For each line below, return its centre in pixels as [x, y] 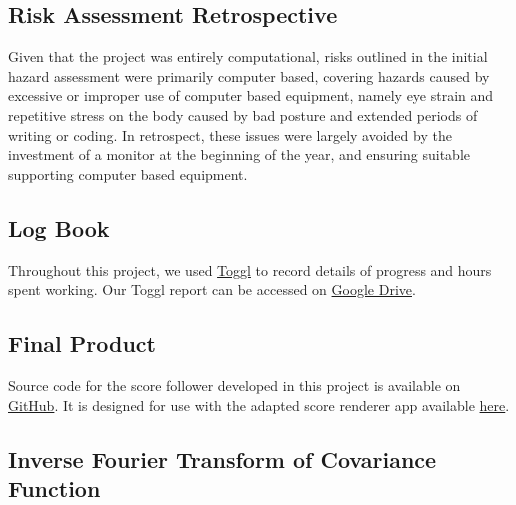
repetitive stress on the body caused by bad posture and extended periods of [243, 114]
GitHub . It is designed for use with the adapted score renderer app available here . [259, 404]
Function [54, 487]
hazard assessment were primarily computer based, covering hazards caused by [249, 75]
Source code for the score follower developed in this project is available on [234, 384]
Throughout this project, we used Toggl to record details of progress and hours [250, 269]
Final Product [82, 343]
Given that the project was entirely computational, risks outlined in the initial [248, 56]
